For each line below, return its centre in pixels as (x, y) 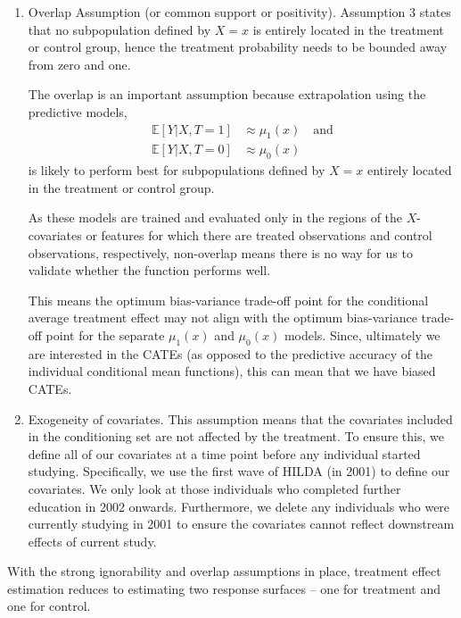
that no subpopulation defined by (119, 29)
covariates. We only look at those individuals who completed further (214, 488)
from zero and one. (79, 64)
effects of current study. (92, 541)
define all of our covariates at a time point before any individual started (224, 453)
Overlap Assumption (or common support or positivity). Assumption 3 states (239, 12)
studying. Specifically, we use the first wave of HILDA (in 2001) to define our (239, 471)
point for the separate (105, 334)
